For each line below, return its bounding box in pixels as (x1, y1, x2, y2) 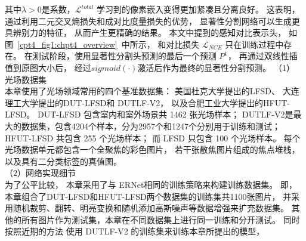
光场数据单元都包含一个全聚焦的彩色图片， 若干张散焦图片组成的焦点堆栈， (5, 143, 300, 156)
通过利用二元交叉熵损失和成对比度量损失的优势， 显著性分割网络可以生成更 (5, 14, 300, 27)
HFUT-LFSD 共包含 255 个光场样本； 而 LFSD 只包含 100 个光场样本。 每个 (5, 131, 301, 144)
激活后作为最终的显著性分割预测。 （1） (137, 61, 295, 73)
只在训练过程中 (225, 38, 284, 50)
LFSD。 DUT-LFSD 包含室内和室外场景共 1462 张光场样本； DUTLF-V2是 (5, 108, 293, 120)
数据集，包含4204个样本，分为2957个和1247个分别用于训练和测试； (21, 119, 280, 132)
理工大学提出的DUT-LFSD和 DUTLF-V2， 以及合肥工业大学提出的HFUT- (5, 96, 290, 109)
